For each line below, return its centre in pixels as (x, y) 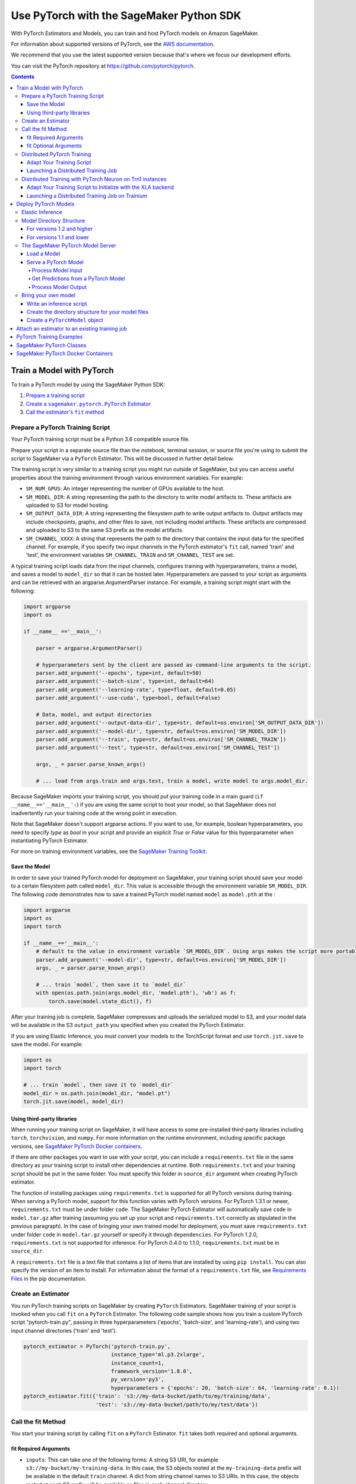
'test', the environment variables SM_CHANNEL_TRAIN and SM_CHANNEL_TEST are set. (130, 555)
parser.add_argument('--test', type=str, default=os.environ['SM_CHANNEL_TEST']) (158, 748)
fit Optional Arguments (55, 146)
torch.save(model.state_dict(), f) (100, 1001)
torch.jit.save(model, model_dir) (74, 1101)
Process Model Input (57, 271)
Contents (23, 77)
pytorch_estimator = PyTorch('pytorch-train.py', (97, 1346)
